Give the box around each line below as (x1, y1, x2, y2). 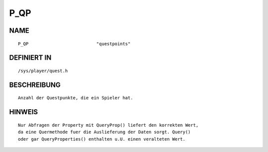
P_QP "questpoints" (18, 41, 131, 47)
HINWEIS (9, 108, 38, 116)
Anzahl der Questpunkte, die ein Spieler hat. (18, 95, 134, 101)
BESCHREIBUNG (9, 80, 61, 89)
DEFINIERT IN (9, 54, 52, 62)
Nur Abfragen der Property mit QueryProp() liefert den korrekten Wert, (18, 122, 199, 128)
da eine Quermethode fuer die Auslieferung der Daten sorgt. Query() (18, 129, 191, 135)
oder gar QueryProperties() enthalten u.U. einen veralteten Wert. (18, 136, 186, 142)
